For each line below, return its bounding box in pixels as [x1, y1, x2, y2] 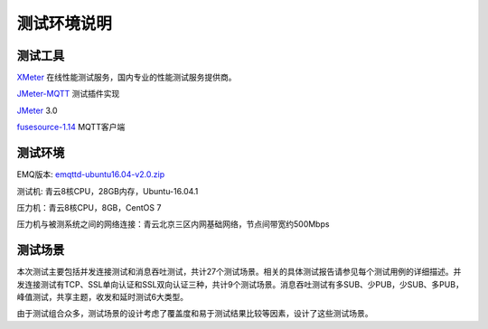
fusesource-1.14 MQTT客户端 [16, 122, 126, 133]
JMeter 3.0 [16, 105, 58, 116]
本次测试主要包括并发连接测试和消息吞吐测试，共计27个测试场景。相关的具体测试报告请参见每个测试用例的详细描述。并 [16, 267, 462, 277]
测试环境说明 [16, 14, 113, 33]
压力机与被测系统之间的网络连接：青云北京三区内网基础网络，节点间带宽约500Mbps [16, 219, 330, 230]
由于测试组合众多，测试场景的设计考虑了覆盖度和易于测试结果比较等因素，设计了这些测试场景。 [16, 308, 373, 319]
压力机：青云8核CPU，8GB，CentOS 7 [16, 202, 162, 212]
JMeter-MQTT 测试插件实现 [16, 89, 120, 99]
